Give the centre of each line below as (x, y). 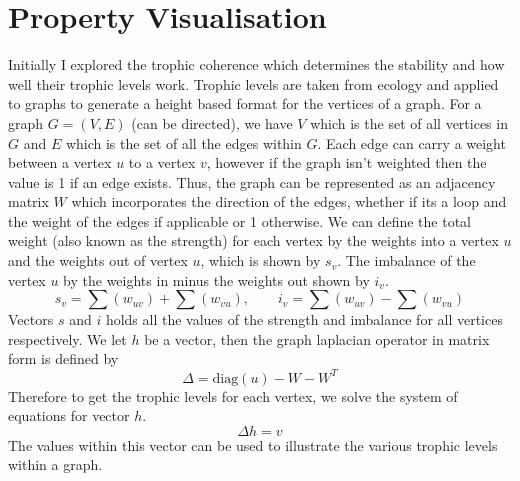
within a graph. (55, 464)
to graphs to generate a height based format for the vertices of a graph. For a (245, 103)
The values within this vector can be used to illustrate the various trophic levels (253, 444)
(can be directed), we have (212, 122)
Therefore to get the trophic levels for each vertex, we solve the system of (233, 395)
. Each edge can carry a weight (411, 142)
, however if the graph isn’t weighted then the (346, 162)
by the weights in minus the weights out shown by (216, 279)
